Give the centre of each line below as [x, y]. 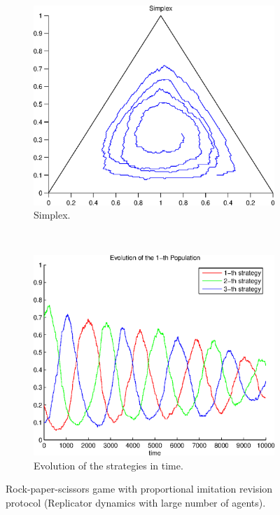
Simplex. [52, 215]
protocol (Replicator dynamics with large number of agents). [136, 502]
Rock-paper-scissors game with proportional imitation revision [139, 489]
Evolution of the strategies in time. [108, 465]
